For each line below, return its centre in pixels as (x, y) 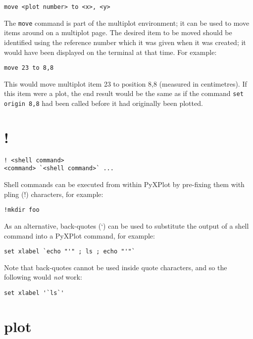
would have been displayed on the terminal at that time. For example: (110, 52)
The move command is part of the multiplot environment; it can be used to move (127, 23)
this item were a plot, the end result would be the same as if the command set (124, 93)
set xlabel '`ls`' (34, 293)
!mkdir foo (22, 210)
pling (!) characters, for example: (54, 194)
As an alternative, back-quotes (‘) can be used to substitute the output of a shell (126, 225)
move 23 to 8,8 (29, 68)
